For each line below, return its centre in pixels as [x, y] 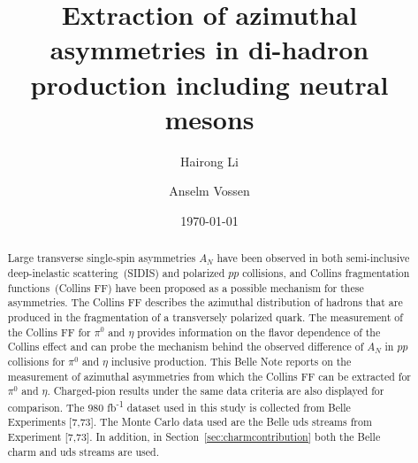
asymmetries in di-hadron [209, 49]
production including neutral [209, 84]
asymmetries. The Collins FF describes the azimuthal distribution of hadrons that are [205, 302]
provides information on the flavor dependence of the [259, 332]
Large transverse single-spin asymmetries [102, 258]
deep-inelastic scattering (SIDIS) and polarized [116, 272]
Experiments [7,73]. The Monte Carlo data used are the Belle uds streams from [190, 422]
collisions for [36, 361]
